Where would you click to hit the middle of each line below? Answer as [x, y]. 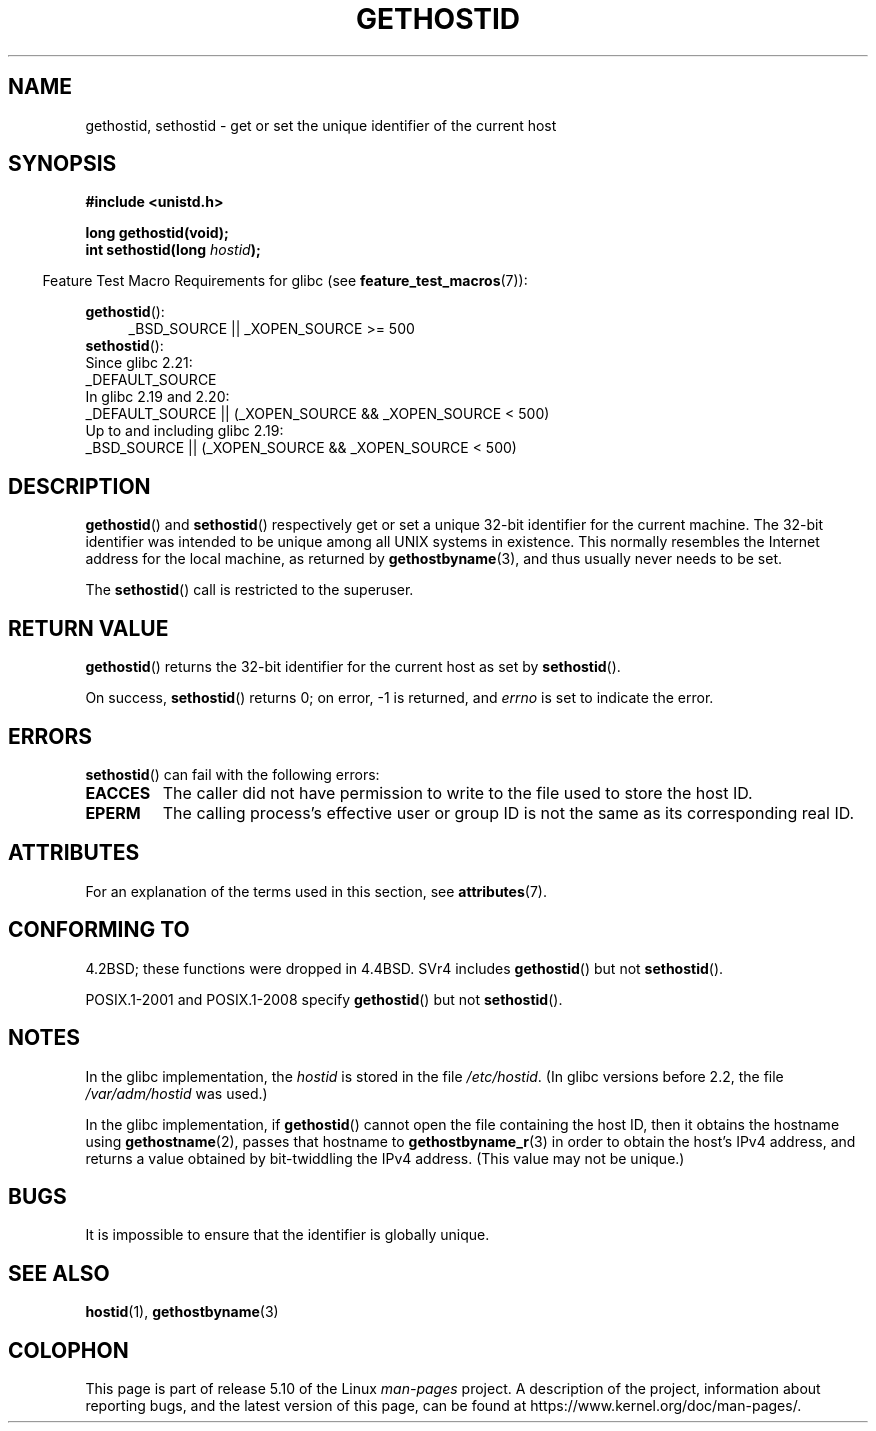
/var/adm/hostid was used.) [176, 1093]
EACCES [118, 792]
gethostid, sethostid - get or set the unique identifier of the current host [321, 125]
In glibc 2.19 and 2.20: [157, 397]
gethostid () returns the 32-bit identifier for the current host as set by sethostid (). [353, 667]
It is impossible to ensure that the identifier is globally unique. [287, 1235]
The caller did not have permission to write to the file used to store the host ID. [457, 792]
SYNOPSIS [62, 164]
